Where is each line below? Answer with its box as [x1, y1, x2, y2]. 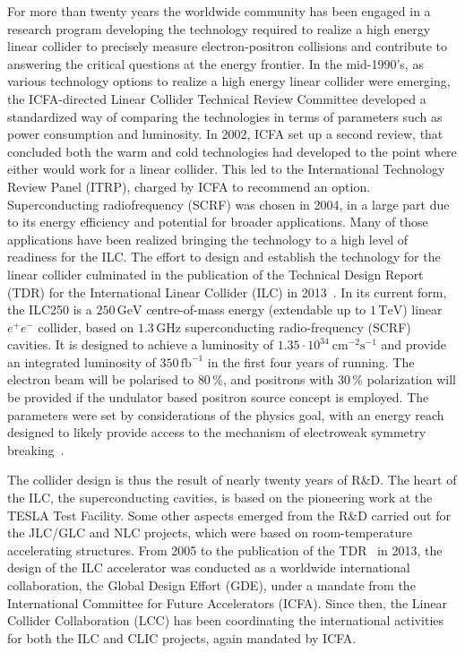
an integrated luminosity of [7, 352, 156, 371]
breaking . [7, 440, 65, 459]
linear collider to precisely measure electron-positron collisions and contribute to [7, 37, 448, 56]
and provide [381, 335, 446, 354]
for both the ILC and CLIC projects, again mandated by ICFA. [7, 628, 357, 647]
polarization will [366, 370, 456, 389]
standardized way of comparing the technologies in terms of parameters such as [7, 107, 443, 125]
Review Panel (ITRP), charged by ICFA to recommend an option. [7, 176, 371, 195]
